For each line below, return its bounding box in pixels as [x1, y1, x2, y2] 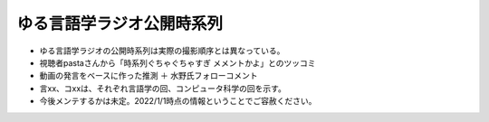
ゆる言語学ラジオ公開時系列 [16, 14, 224, 33]
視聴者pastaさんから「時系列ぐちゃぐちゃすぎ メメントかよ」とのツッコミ [39, 57, 316, 68]
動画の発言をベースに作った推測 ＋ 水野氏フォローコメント [39, 70, 258, 81]
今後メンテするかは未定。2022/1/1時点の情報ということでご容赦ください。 [39, 96, 317, 107]
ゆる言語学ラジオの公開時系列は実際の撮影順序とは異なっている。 [39, 45, 285, 56]
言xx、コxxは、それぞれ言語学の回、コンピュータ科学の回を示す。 [39, 82, 287, 94]
